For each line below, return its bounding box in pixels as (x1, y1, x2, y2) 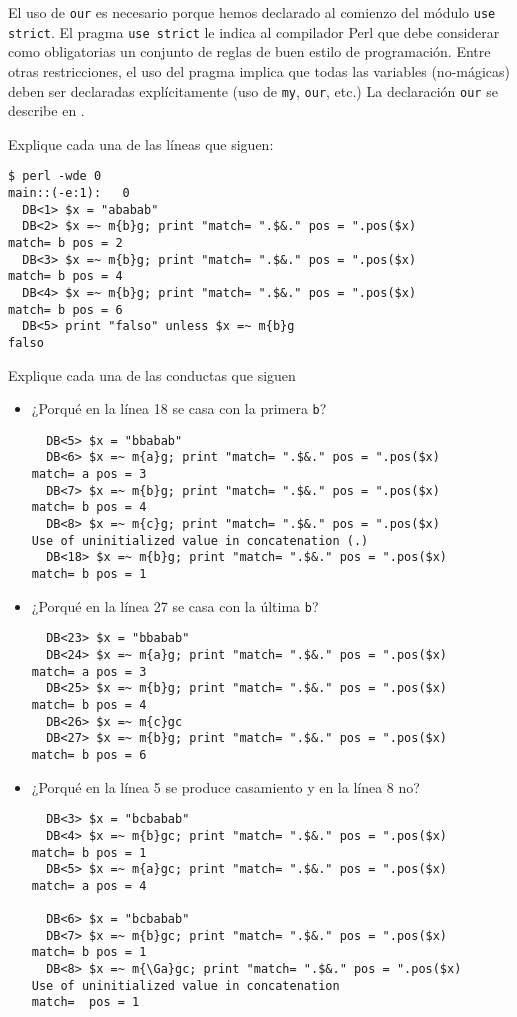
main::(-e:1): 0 (8, 186, 130, 200)
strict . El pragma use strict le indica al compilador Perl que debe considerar (8, 21, 500, 42)
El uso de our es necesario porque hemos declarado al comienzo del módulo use (8, 2, 496, 22)
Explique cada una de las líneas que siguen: (8, 133, 274, 154)
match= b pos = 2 (8, 235, 123, 250)
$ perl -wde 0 (8, 169, 102, 184)
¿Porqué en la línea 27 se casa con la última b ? (31, 595, 319, 616)
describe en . (8, 100, 85, 121)
